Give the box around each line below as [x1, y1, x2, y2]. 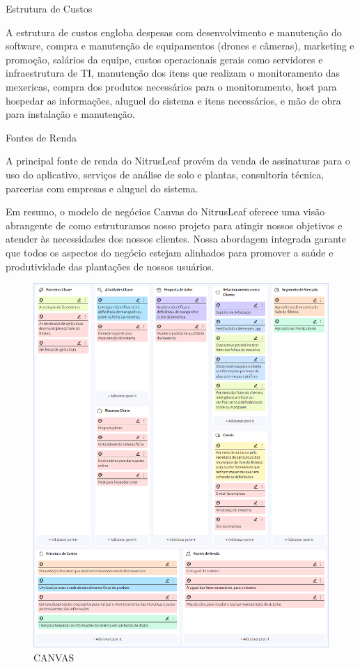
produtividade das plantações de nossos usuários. [6, 259, 214, 273]
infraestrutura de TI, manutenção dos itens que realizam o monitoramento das [6, 66, 340, 80]
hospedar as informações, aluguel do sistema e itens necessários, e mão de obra [6, 93, 341, 107]
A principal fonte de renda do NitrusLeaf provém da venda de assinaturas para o [6, 153, 350, 168]
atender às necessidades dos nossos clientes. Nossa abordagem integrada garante [6, 231, 346, 246]
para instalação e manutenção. [6, 107, 135, 121]
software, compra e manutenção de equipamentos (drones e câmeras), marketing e [6, 38, 354, 53]
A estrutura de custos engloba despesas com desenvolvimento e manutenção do [6, 24, 342, 39]
